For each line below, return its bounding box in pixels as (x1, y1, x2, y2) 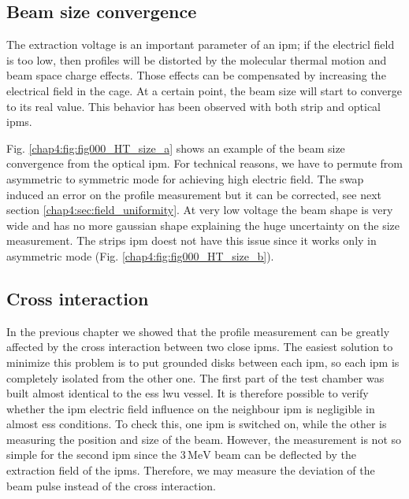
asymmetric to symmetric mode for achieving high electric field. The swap (6, 170, 364, 187)
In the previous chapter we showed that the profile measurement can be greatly (6, 323, 390, 339)
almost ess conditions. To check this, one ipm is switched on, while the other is (6, 416, 387, 432)
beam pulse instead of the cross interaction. (6, 477, 216, 493)
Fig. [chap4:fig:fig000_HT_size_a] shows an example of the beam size (6, 139, 345, 156)
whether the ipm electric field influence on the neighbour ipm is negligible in (6, 400, 375, 416)
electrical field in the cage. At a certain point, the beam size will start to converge (6, 82, 402, 98)
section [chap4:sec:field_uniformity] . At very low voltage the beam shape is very (6, 201, 393, 218)
